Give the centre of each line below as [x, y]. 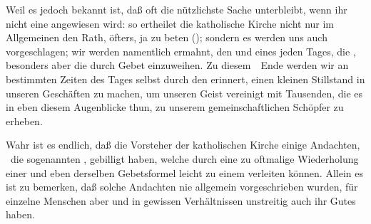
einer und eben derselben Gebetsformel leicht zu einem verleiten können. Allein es [184, 172]
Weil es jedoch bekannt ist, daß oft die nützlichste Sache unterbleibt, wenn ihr [177, 9]
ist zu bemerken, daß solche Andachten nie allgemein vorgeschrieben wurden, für [182, 187]
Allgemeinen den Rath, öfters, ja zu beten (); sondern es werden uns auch [167, 37]
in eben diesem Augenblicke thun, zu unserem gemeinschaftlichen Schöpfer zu [175, 107]
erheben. [24, 121]
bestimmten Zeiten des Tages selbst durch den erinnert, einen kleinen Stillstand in [185, 79]
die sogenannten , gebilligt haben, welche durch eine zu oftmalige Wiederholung [184, 158]
